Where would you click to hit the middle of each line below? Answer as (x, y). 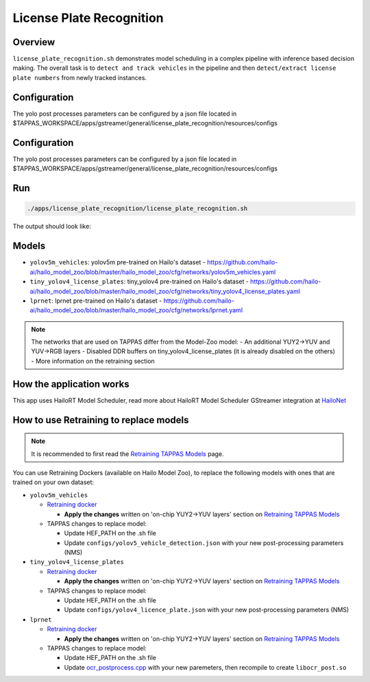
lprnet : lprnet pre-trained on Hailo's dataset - (96, 301)
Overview (34, 42)
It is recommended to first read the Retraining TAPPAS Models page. (127, 454)
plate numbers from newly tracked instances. (80, 77)
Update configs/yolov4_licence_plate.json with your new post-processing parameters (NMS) (207, 610)
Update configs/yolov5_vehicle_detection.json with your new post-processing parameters (204, 543)
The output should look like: (52, 227)
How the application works (71, 384)
